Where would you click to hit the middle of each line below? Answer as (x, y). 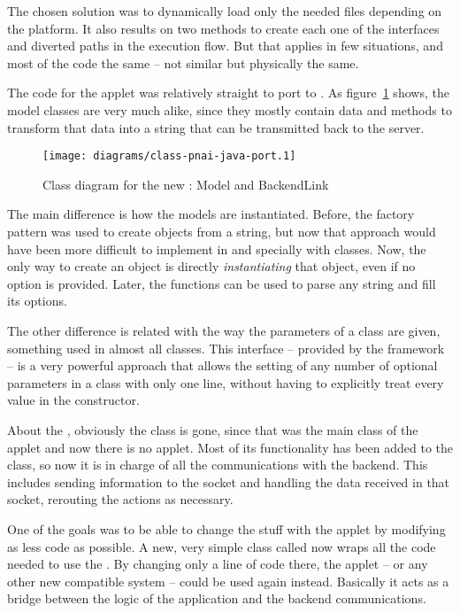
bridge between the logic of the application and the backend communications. (217, 598)
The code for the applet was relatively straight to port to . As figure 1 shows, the (228, 93)
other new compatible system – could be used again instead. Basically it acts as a (228, 581)
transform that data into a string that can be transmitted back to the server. (216, 127)
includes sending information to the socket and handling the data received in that (229, 481)
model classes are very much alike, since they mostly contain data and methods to (230, 109)
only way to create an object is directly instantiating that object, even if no (211, 266)
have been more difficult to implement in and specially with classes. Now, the (217, 248)
